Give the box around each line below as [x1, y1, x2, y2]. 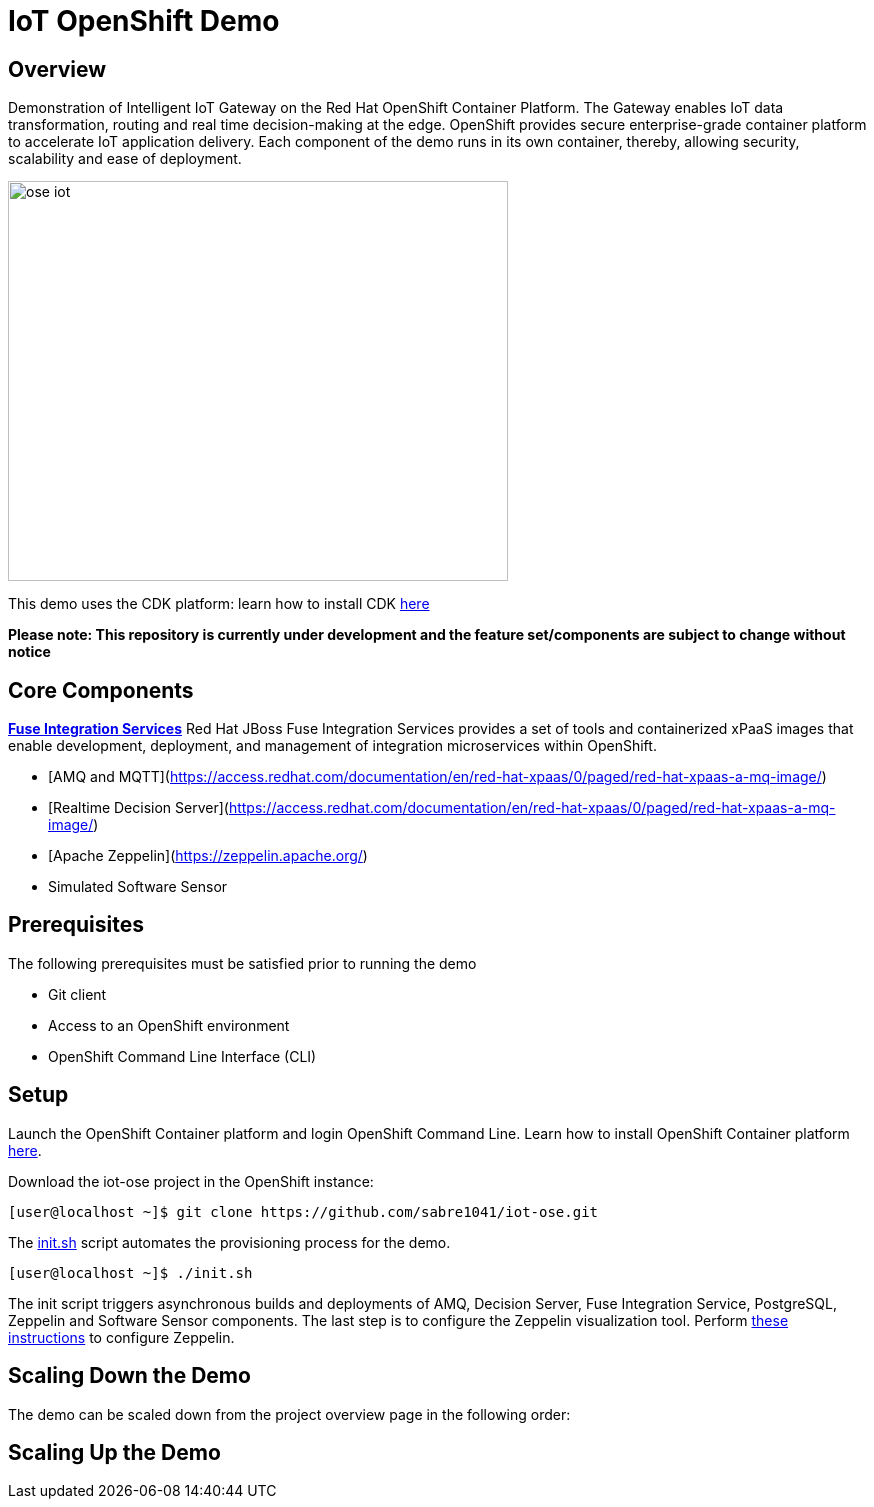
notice [8, 643, 51, 661]
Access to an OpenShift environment [48, 1016, 290, 1034]
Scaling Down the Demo [8, 1363, 251, 1389]
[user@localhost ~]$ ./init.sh [8, 1264, 253, 1281]
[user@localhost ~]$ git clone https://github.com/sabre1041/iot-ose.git [8, 1203, 599, 1220]
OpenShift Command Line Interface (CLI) [48, 1047, 317, 1065]
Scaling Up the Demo [8, 1439, 221, 1465]
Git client [48, 985, 107, 1003]
